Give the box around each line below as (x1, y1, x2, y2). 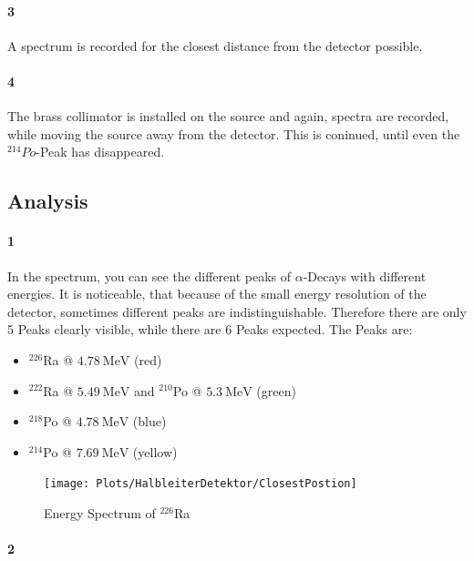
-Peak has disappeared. (36, 142, 165, 161)
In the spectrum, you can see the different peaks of (7, 266, 291, 285)
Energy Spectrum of (44, 503, 156, 522)
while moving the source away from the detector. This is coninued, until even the (7, 124, 460, 143)
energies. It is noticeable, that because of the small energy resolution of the (7, 284, 427, 303)
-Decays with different (303, 266, 427, 285)
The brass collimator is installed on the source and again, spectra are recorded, (7, 107, 449, 126)
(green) (256, 381, 296, 400)
